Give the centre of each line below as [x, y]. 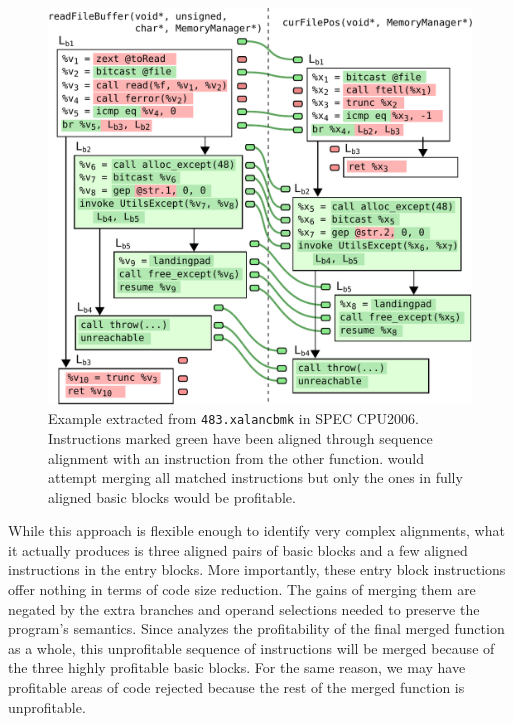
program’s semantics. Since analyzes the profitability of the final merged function [256, 628]
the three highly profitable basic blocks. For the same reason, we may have [237, 667]
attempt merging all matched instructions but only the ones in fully [255, 477]
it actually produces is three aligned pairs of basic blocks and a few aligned [238, 549]
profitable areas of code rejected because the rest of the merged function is [236, 687]
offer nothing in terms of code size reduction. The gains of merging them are [242, 589]
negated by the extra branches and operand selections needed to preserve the [244, 608]
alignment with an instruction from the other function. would [236, 457]
